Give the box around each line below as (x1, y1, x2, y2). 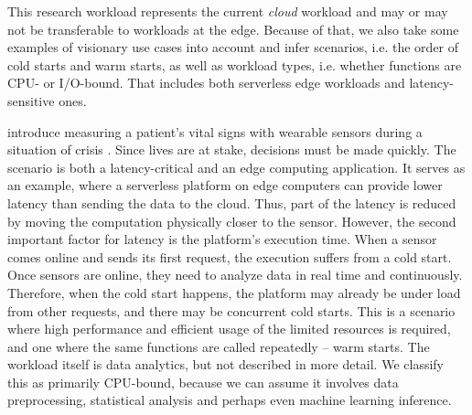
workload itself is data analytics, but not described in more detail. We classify (7, 355, 444, 374)
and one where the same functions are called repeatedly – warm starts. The (7, 336, 430, 356)
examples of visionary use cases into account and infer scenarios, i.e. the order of (7, 37, 459, 57)
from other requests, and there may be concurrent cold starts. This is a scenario (7, 301, 456, 320)
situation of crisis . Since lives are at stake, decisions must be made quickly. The (7, 140, 456, 159)
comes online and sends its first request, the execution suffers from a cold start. (7, 247, 452, 266)
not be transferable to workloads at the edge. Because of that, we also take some (7, 19, 459, 38)
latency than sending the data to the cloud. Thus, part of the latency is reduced (7, 193, 456, 212)
